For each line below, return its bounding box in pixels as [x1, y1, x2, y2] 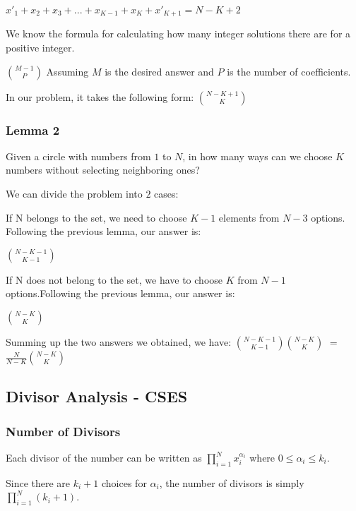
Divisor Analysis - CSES [6, 385, 188, 407]
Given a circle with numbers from [6, 148, 151, 163]
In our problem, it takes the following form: [6, 89, 194, 104]
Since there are [6, 475, 71, 490]
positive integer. [6, 40, 75, 55]
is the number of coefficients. [227, 64, 351, 78]
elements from [218, 210, 280, 224]
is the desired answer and [105, 64, 214, 78]
